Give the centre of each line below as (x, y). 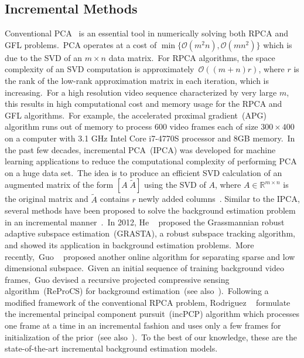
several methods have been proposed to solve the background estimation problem (150, 210)
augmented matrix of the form (59, 185)
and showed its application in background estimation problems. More (129, 244)
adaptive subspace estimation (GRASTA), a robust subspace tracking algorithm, (150, 233)
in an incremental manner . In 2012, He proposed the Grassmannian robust (145, 222)
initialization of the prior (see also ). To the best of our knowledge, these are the (151, 337)
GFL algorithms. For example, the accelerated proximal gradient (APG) (136, 115)
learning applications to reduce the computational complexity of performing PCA (151, 161)
